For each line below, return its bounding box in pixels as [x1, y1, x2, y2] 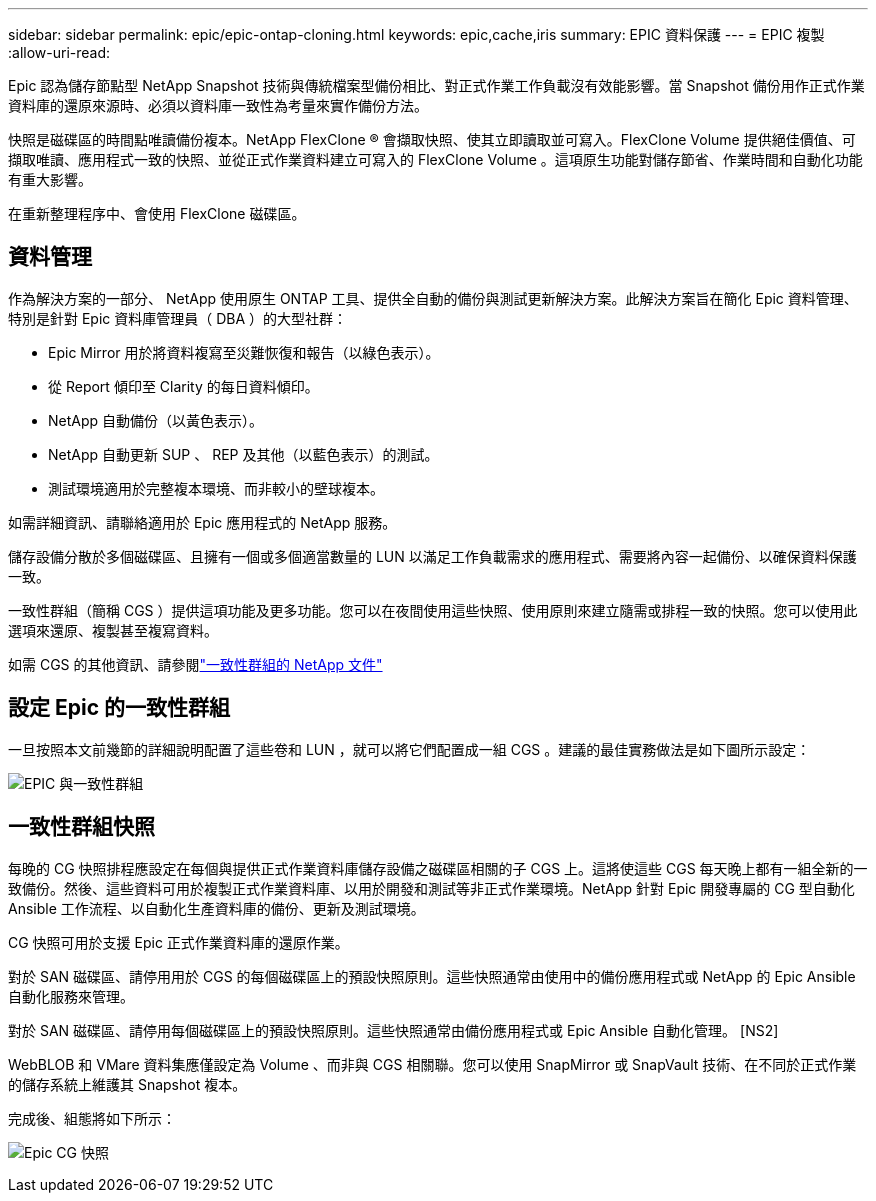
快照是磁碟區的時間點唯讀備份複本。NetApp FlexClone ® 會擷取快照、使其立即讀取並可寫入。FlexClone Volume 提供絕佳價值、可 [8, 131, 856, 148]
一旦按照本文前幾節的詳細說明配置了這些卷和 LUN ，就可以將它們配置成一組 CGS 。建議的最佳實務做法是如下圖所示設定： [8, 740, 811, 758]
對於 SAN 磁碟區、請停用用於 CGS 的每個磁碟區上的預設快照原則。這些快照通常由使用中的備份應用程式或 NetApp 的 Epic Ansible [8, 967, 856, 985]
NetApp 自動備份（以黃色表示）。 [48, 411, 264, 429]
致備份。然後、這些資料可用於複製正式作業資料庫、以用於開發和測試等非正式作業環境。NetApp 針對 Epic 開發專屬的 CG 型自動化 [8, 879, 855, 897]
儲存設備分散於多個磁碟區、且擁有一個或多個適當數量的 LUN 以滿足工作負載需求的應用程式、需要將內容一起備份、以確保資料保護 [8, 547, 857, 565]
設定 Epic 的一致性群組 [8, 695, 230, 721]
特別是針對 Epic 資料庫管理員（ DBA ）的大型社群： [8, 309, 348, 327]
